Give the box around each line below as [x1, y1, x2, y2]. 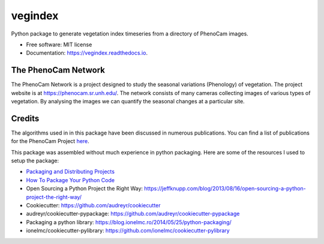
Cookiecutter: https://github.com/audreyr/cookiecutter [26, 202, 161, 209]
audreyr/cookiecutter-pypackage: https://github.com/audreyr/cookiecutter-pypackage [26, 210, 240, 218]
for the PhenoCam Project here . [11, 138, 89, 145]
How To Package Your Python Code [26, 176, 115, 183]
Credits [11, 113, 40, 123]
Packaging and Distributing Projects [26, 168, 115, 175]
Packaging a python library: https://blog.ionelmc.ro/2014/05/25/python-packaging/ [26, 218, 232, 225]
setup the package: [11, 157, 59, 165]
